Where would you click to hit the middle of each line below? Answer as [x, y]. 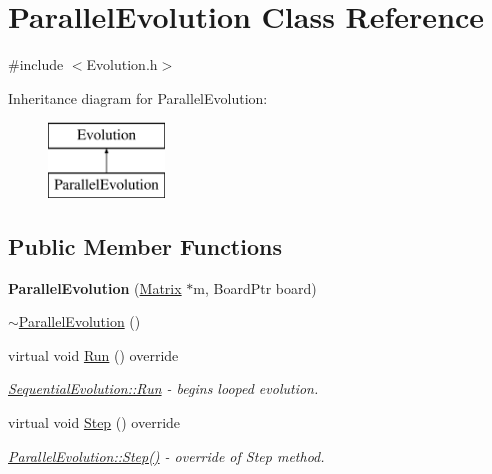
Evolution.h [122, 64]
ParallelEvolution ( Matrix [95, 287]
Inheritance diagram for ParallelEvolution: [138, 97]
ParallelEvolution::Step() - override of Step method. [166, 455]
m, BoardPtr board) [255, 287]
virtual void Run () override [93, 354]
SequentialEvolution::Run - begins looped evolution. [163, 388]
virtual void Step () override [94, 422]
